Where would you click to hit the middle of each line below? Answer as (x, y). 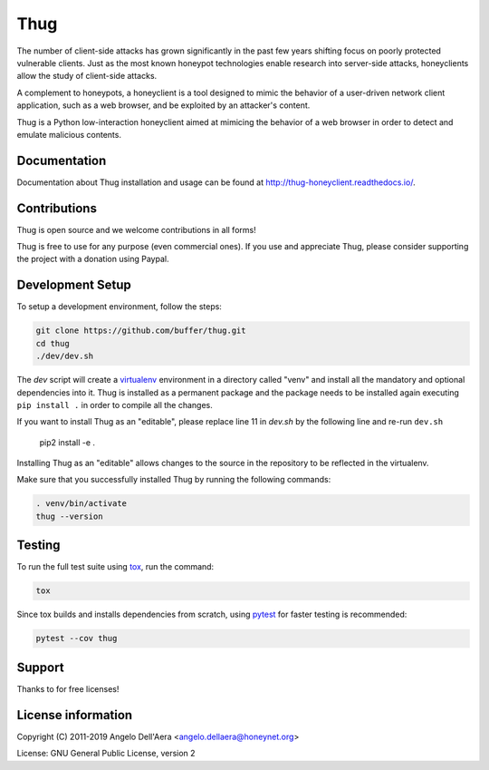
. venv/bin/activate (81, 504)
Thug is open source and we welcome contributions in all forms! (137, 229)
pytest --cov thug (77, 638)
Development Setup (74, 285)
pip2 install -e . (67, 442)
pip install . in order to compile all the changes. (115, 404)
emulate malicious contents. (69, 134)
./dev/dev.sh (65, 356)
